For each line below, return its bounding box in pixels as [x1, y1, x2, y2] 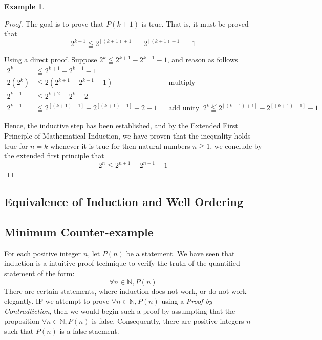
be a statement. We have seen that [126, 247, 235, 258]
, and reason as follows [167, 54, 238, 65]
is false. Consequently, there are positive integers [92, 315, 244, 326]
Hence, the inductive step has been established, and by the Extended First [4, 120, 238, 131]
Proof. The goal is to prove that [4, 18, 104, 29]
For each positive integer [4, 247, 81, 258]
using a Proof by [161, 296, 212, 306]
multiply [168, 79, 196, 87]
